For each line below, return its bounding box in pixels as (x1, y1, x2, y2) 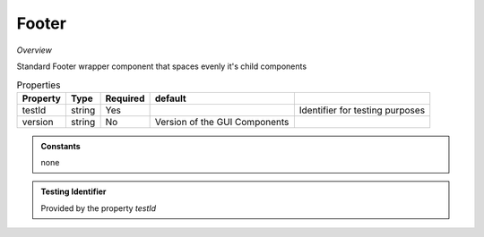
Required (105, 92, 145, 105)
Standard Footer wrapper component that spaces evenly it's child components (16, 61, 307, 72)
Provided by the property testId (40, 202, 157, 214)
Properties (16, 79, 61, 91)
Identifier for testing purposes (298, 104, 426, 116)
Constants (40, 140, 81, 151)
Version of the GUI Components (154, 115, 290, 128)
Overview (16, 45, 53, 55)
